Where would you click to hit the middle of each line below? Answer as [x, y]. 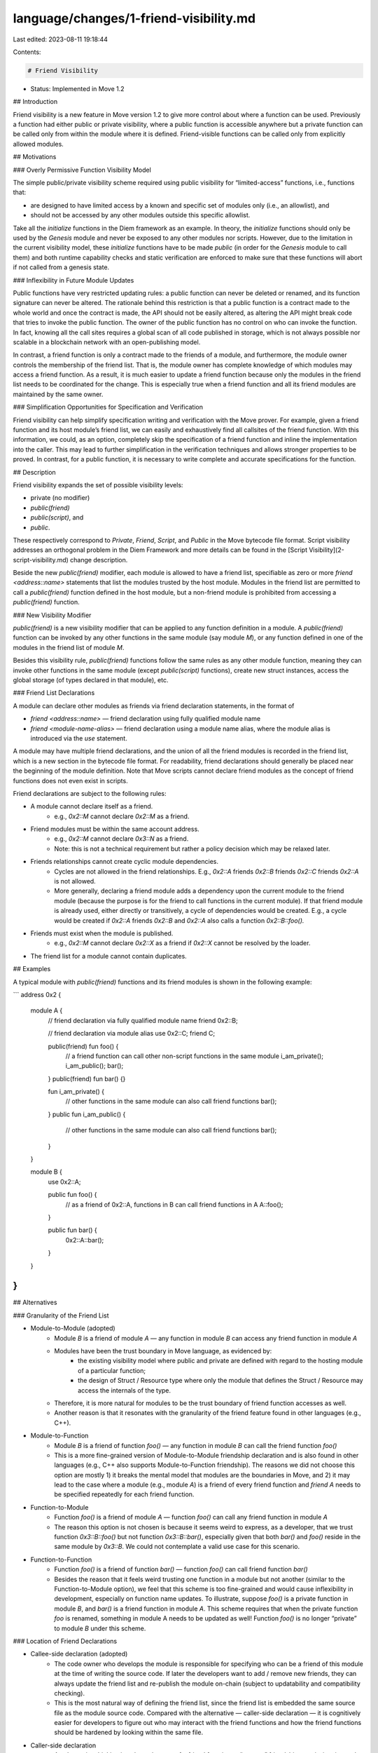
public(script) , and [57, 517]
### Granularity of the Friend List [61, 1315]
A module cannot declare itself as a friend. [92, 806]
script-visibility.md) [41, 560]
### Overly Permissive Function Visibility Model [82, 170]
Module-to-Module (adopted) [73, 1328]
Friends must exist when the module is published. [102, 933]
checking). [70, 1693]
